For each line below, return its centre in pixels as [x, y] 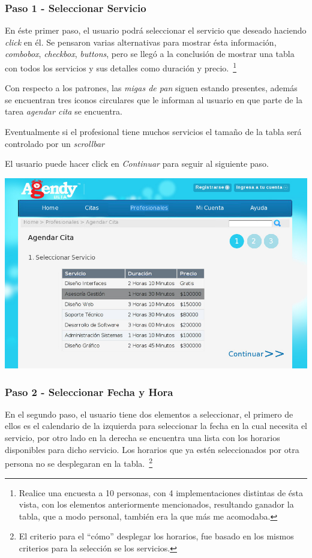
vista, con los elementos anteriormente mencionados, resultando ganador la [156, 504]
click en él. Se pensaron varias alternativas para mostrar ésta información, [141, 42]
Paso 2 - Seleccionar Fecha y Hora [89, 391]
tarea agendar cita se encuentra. [64, 111]
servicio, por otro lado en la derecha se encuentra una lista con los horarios [142, 438]
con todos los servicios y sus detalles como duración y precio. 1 [121, 67]
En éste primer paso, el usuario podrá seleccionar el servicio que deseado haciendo [156, 30]
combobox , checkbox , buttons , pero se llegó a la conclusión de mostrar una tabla [150, 54]
